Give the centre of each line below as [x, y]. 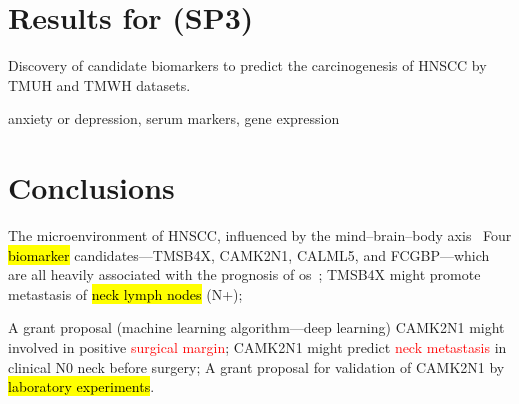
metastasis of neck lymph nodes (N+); [125, 293]
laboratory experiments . [81, 386]
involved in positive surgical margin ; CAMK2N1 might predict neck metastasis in [257, 347]
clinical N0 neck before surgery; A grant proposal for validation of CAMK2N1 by [256, 366]
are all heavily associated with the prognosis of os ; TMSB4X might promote [244, 274]
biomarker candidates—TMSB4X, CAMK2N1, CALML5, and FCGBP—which [249, 254]
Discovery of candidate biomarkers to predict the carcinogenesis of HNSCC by [247, 65]
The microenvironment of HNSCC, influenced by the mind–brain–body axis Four [260, 235]
